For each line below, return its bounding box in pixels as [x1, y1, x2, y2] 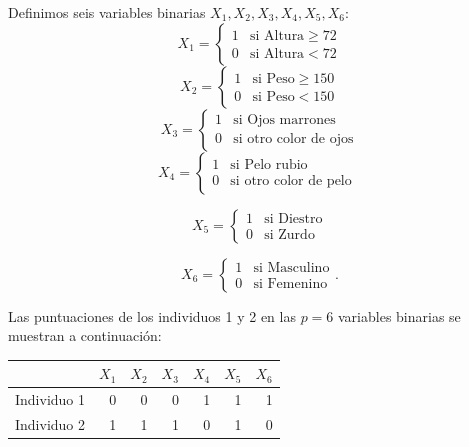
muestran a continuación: [8, 325, 162, 346]
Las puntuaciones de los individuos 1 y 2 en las [8, 305, 296, 326]
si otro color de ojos [233, 132, 354, 147]
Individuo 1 [15, 389, 86, 410]
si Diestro [264, 212, 323, 227]
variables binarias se [338, 305, 461, 326]
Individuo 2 [15, 413, 86, 434]
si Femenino [253, 277, 328, 292]
